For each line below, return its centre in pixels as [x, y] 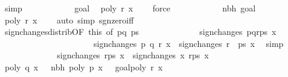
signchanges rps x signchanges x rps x [133, 55]
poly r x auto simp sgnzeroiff [69, 20]
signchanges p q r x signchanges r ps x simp [188, 43]
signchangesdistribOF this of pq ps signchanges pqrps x [140, 32]
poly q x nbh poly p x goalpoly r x [84, 66]
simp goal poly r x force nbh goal [130, 8]
